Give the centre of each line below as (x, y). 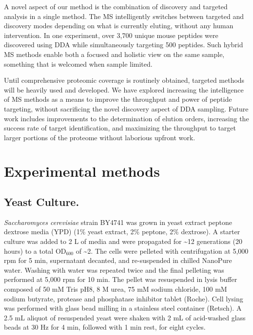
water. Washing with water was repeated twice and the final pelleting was (114, 270)
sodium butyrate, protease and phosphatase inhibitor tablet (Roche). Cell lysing (124, 298)
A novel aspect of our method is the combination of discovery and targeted (116, 6)
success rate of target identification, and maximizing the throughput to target (120, 128)
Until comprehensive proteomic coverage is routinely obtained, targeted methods (124, 80)
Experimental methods (82, 171)
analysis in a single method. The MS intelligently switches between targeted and (124, 16)
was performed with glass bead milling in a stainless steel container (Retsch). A (123, 308)
